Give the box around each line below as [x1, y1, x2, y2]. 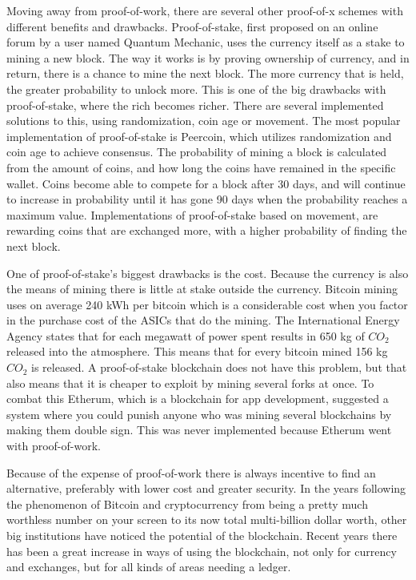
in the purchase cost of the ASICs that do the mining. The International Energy [6, 312, 400, 328]
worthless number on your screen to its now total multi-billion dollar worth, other [6, 511, 407, 528]
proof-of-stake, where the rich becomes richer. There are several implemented [6, 96, 384, 113]
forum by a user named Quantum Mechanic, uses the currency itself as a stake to [6, 34, 405, 50]
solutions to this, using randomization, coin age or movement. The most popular [6, 112, 401, 129]
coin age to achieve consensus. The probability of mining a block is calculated [6, 143, 387, 160]
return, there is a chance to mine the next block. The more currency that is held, [6, 65, 404, 82]
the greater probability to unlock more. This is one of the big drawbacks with [6, 80, 386, 97]
